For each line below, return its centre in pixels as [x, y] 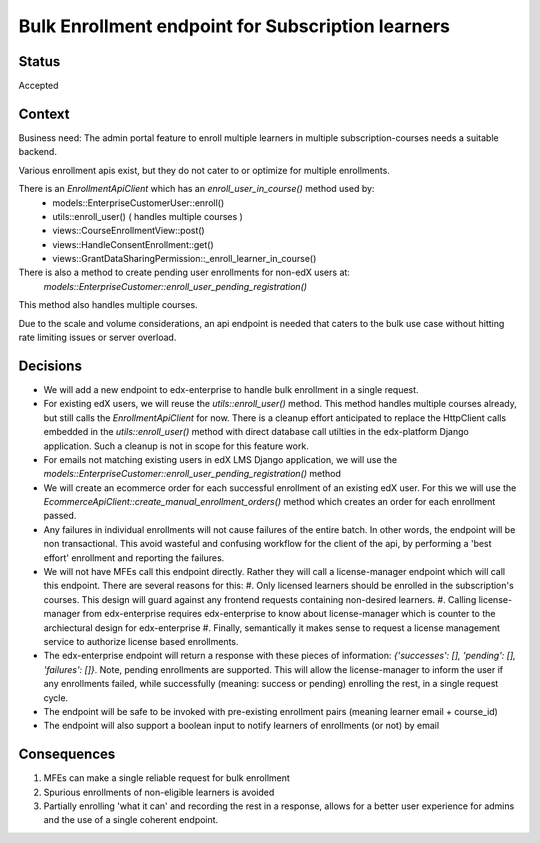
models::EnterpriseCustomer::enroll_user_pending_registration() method [192, 474]
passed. [60, 516]
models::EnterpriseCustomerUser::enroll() [138, 202]
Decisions [50, 365]
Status [39, 61]
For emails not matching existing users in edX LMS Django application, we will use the [220, 459]
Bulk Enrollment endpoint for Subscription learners [234, 26]
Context [44, 113]
